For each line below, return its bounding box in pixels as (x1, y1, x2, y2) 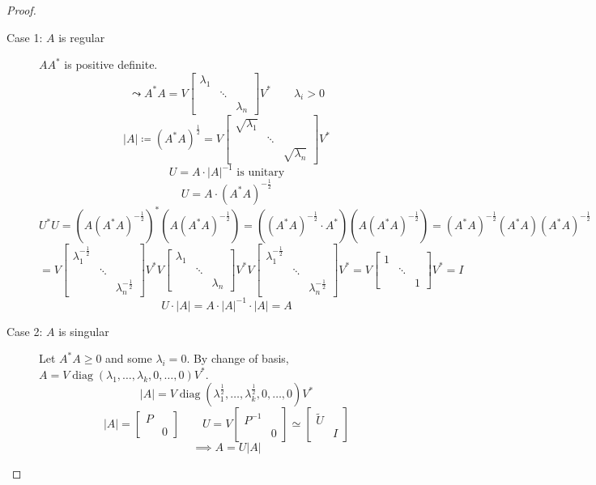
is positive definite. (64, 56, 158, 73)
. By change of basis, (186, 350, 289, 367)
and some (105, 350, 152, 367)
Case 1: (6, 28, 43, 45)
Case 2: (6, 322, 43, 339)
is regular (58, 28, 105, 45)
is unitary (236, 167, 285, 179)
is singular (58, 322, 109, 339)
